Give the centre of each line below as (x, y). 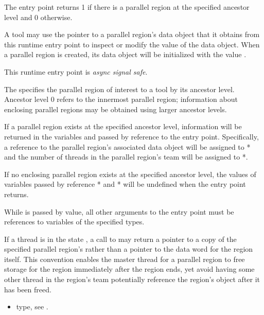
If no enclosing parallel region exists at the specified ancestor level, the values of (130, 174)
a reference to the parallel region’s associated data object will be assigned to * (127, 146)
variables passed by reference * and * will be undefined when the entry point (125, 184)
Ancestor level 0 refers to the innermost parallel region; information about (121, 99)
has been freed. (28, 289)
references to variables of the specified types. (74, 222)
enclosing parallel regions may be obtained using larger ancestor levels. (116, 109)
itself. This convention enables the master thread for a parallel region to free (125, 259)
